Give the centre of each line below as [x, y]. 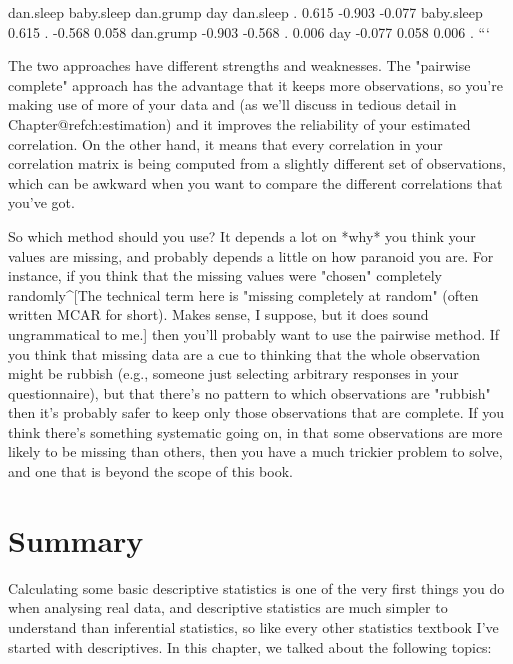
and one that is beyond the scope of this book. [150, 471]
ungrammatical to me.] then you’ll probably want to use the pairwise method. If [254, 333]
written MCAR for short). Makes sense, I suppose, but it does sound [218, 314]
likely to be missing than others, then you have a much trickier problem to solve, [255, 451]
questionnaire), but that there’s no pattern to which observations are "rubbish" [249, 392]
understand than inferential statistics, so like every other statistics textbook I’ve [253, 626]
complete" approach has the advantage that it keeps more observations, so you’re [255, 84]
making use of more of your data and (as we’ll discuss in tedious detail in [232, 104]
